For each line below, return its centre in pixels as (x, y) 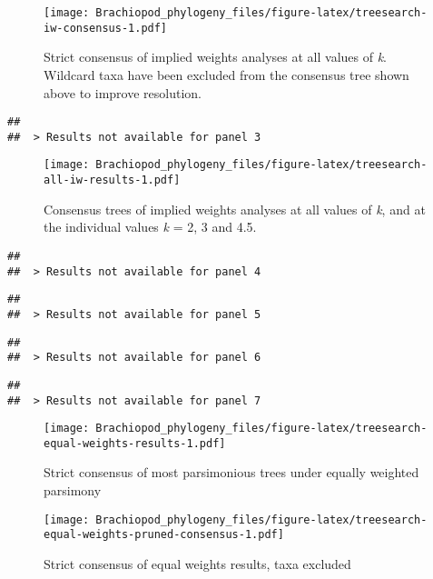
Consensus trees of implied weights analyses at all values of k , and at (235, 209)
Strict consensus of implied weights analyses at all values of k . (216, 57)
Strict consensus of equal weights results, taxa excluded (197, 563)
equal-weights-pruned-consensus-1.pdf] (164, 535)
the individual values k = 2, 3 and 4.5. (150, 227)
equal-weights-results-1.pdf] (135, 443)
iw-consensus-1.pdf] (106, 28)
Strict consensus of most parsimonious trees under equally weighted (231, 472)
